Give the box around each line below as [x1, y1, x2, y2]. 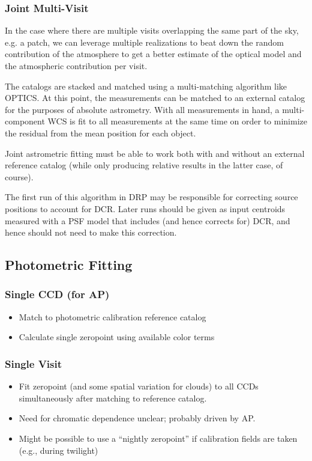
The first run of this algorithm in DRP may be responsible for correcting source [5, 191, 298, 203]
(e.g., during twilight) [19, 444, 98, 456]
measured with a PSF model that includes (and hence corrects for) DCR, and [5, 214, 290, 227]
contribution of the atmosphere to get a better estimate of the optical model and [5, 47, 302, 60]
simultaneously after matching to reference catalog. [19, 391, 207, 404]
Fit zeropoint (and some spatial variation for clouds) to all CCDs [19, 380, 259, 392]
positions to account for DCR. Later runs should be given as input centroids [5, 202, 286, 215]
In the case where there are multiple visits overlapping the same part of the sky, [5, 24, 299, 37]
